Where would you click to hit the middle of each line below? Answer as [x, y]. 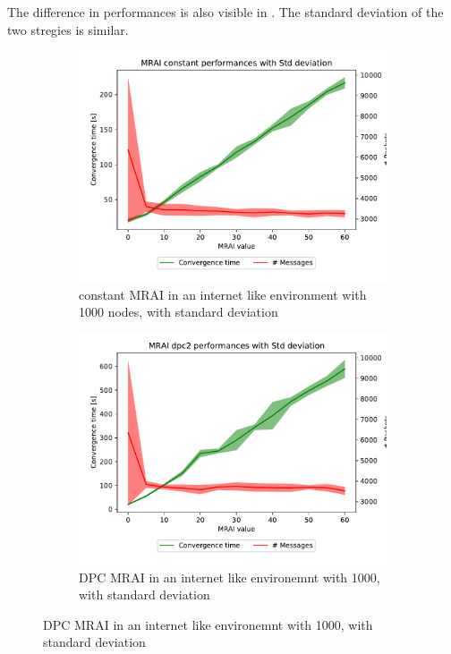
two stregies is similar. [68, 29]
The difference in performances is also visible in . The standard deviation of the [225, 12]
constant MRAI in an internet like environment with [223, 294]
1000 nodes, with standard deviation [179, 312]
